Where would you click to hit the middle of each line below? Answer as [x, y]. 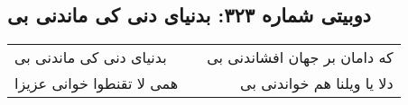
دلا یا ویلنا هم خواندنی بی [317, 83]
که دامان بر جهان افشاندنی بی [300, 57]
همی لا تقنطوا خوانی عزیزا [97, 83]
